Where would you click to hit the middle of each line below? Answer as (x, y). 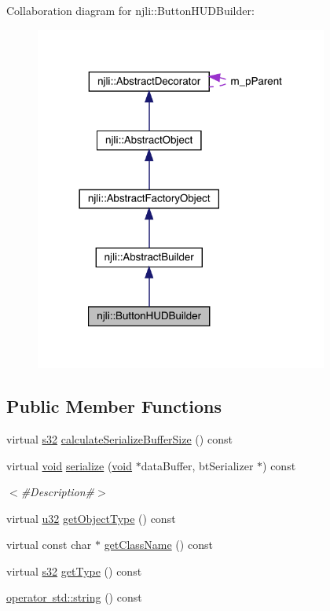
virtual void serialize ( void (70, 465)
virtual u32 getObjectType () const (91, 518)
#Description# (58, 492)
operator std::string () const (74, 597)
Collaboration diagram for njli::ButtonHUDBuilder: (130, 10)
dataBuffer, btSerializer (197, 465)
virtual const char (49, 545)
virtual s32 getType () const (74, 571)
